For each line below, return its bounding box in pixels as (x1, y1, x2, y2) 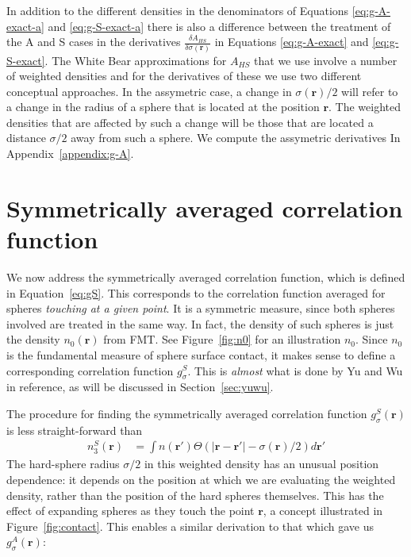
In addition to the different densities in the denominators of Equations (6, 2, 349, 18)
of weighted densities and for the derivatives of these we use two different (6, 67, 362, 84)
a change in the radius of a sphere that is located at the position (6, 98, 320, 115)
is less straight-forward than (6, 421, 143, 438)
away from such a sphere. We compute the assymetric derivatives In (71, 129, 401, 146)
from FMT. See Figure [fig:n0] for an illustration (103, 331, 341, 348)
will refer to (341, 83, 398, 99)
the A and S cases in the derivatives (6, 33, 181, 50)
